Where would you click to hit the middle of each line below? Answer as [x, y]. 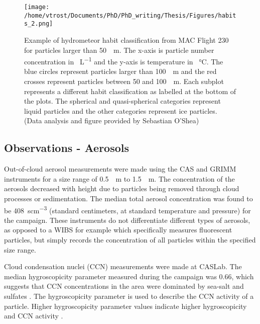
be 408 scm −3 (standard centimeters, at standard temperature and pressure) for [127, 209]
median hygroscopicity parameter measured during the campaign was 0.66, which [129, 276]
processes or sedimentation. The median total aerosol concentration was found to [128, 198]
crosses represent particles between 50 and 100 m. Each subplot [124, 81]
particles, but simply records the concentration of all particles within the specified [130, 239]
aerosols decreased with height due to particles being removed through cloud [122, 188]
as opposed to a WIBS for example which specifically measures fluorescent [118, 230]
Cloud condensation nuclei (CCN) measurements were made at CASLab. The [123, 266]
